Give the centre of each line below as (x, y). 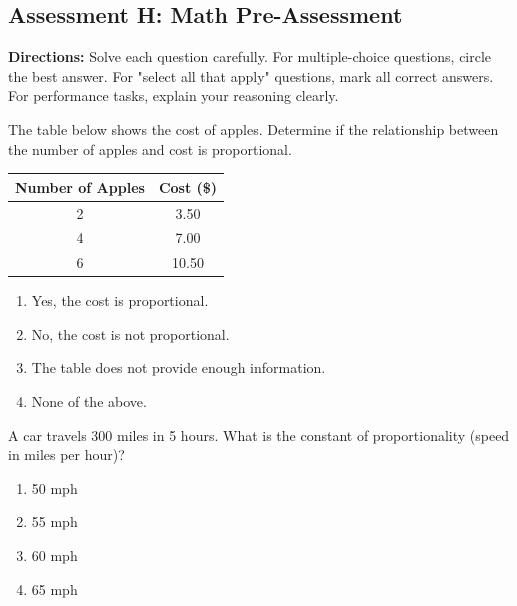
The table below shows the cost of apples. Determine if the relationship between (253, 128)
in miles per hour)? (66, 454)
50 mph (54, 487)
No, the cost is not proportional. (130, 333)
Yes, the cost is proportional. (120, 300)
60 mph (54, 555)
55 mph (54, 521)
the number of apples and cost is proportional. (150, 148)
